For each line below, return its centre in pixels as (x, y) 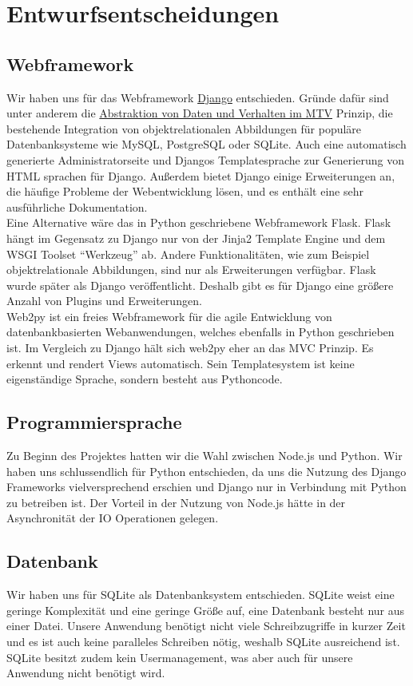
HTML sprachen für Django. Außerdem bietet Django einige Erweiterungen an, (201, 175)
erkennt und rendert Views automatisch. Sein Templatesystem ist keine (181, 363)
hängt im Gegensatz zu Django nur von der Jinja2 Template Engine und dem (196, 238)
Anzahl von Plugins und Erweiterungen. (104, 301)
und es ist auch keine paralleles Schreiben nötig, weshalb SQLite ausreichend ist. (203, 642)
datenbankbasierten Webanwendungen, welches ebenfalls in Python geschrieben (201, 332)
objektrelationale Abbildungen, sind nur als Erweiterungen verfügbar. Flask (191, 270)
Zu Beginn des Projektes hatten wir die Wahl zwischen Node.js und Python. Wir (205, 456)
